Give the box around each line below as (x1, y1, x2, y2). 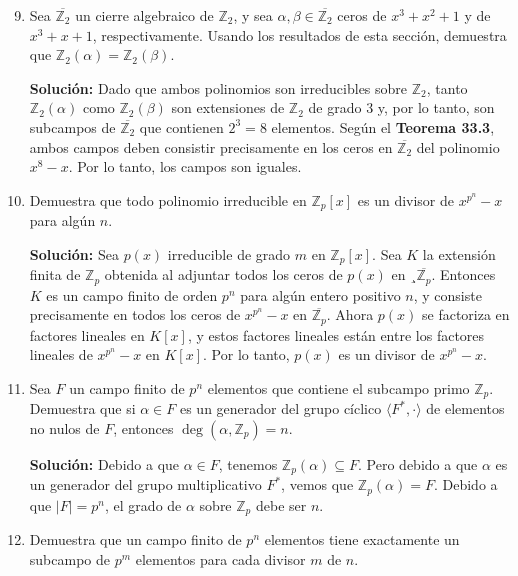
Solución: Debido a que (29, 453, 180, 474)
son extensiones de (171, 97, 285, 118)
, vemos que (281, 474, 354, 495)
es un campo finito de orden (46, 284, 218, 305)
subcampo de (29, 548, 110, 569)
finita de (29, 264, 81, 285)
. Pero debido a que (358, 453, 478, 474)
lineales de (29, 344, 93, 365)
